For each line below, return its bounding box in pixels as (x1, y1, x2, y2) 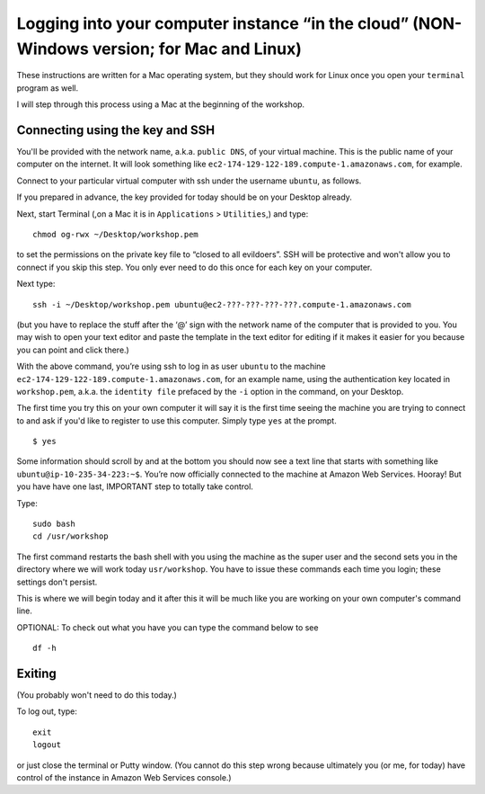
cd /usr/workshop (32, 531, 109, 541)
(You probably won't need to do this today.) (16, 690, 177, 700)
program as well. (16, 82, 79, 94)
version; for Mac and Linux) (92, 39, 303, 58)
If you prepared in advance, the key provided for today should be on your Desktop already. (16, 192, 352, 202)
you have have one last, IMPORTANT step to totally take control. (16, 481, 253, 492)
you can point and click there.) (16, 344, 129, 355)
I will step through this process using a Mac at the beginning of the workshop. (16, 99, 305, 110)
